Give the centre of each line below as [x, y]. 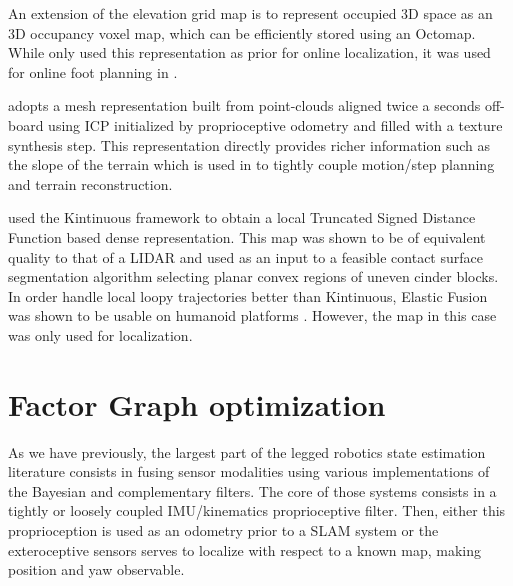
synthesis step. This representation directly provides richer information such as [249, 144]
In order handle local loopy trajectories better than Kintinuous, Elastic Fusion [248, 295]
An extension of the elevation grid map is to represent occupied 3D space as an [250, 13]
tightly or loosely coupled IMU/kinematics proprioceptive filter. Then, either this [257, 510]
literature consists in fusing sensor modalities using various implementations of [249, 471]
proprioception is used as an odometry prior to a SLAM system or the [223, 530]
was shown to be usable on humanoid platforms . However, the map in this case [252, 315]
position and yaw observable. [96, 569]
